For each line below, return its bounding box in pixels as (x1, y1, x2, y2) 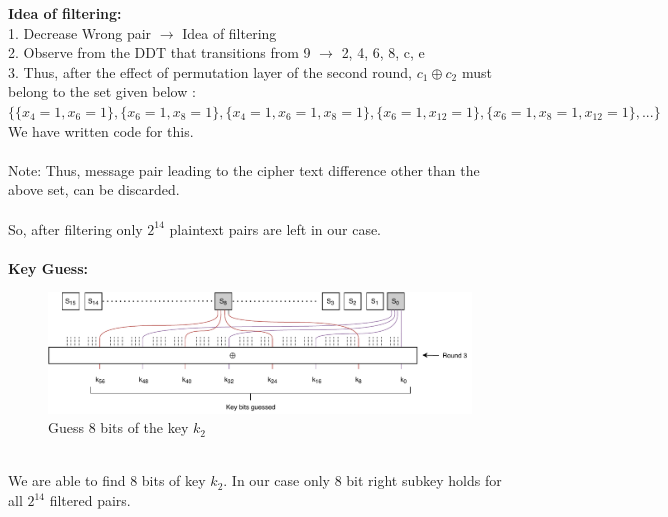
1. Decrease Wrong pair (8, 22, 152, 43)
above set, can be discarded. (8, 179, 180, 200)
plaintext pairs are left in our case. (169, 218, 382, 239)
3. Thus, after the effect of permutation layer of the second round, (8, 61, 412, 82)
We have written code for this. (8, 120, 194, 141)
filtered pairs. (49, 490, 131, 510)
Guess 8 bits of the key (48, 417, 189, 438)
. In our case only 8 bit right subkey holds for (223, 470, 502, 491)
